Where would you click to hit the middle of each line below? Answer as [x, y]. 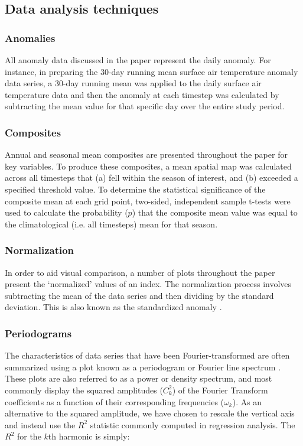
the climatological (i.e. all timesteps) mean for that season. [111, 224]
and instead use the [40, 424]
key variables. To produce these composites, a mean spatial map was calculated [148, 166]
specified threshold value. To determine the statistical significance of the [135, 189]
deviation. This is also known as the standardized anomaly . [113, 307]
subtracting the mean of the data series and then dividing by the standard [139, 295]
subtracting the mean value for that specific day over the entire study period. [145, 106]
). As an [247, 401]
